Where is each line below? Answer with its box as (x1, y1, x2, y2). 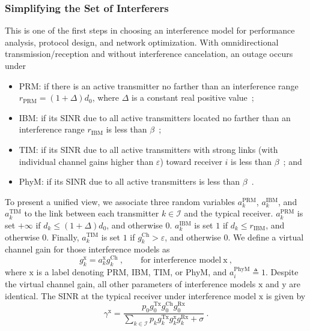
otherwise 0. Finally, (5, 230, 79, 243)
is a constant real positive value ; (132, 91, 254, 104)
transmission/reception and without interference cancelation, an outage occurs (5, 47, 293, 60)
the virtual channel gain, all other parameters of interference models (5, 278, 256, 290)
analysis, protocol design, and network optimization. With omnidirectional (5, 35, 279, 48)
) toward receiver (160, 155, 222, 167)
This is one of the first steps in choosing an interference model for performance (5, 24, 295, 37)
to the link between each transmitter (24, 207, 159, 219)
